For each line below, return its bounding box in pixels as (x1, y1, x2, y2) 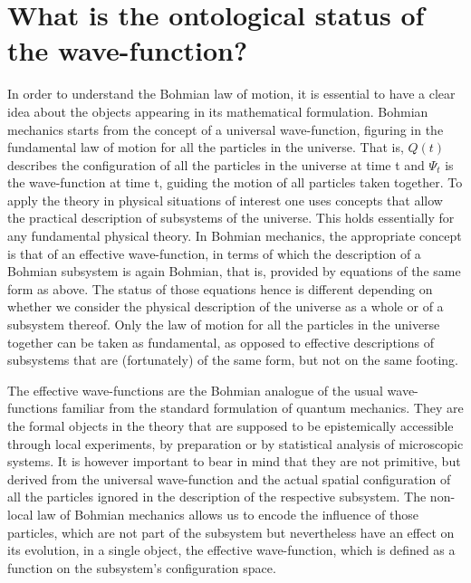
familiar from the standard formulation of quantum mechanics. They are (62, 398, 464, 417)
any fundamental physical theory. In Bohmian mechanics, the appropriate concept (7, 226, 462, 245)
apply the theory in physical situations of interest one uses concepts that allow (7, 190, 443, 209)
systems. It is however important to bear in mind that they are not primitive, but (7, 452, 461, 471)
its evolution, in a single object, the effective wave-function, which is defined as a (7, 540, 456, 559)
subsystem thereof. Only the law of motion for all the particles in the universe (7, 315, 440, 334)
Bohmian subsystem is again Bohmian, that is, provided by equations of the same (7, 262, 461, 281)
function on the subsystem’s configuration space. (7, 558, 276, 577)
